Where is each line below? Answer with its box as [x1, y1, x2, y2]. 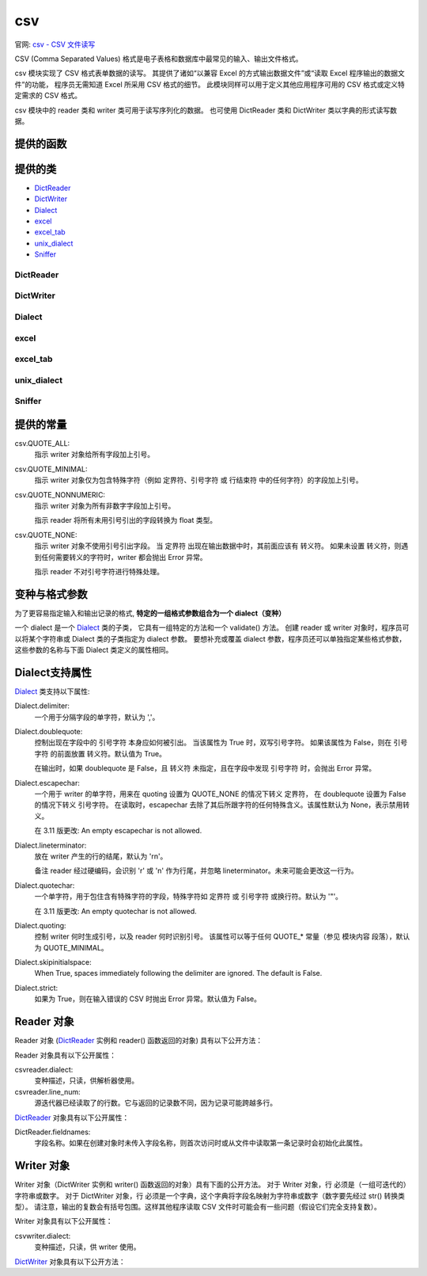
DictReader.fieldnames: [14, 1127, 91, 1137]
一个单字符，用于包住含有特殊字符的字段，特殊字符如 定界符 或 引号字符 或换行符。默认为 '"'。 [34, 892, 343, 901]
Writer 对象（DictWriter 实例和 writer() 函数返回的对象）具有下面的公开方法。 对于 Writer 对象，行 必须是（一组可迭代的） [14, 1180, 410, 1190]
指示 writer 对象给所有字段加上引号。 [34, 450, 155, 459]
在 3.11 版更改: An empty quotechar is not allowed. [34, 906, 197, 916]
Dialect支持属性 [14, 665, 93, 679]
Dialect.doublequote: [14, 727, 83, 737]
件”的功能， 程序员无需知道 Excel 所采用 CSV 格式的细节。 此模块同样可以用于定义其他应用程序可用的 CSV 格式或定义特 [14, 79, 405, 89]
